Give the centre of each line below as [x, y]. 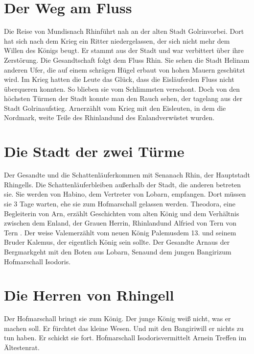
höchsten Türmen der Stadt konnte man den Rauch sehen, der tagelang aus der [123, 98]
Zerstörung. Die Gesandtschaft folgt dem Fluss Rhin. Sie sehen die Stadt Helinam [127, 60]
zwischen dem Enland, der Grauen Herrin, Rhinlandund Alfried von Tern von [120, 223]
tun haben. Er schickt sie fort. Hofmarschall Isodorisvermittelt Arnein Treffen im [125, 338]
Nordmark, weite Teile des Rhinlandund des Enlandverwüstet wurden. [109, 117]
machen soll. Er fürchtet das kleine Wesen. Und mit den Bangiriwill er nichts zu [124, 328]
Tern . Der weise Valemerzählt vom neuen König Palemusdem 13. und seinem [120, 232]
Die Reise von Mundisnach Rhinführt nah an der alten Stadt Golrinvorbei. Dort [124, 31]
